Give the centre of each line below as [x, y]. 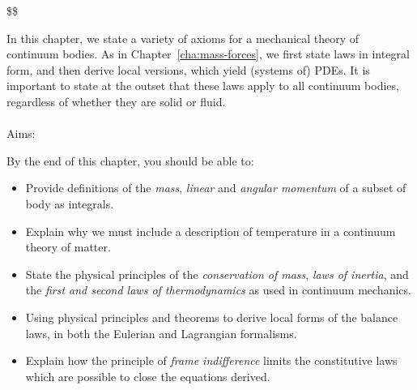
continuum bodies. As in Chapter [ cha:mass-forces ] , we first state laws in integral [208, 54]
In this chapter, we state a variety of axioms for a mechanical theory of [183, 38]
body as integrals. [70, 203]
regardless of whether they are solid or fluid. [116, 101]
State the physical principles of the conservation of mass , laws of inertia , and [217, 274]
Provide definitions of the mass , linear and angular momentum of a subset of [216, 188]
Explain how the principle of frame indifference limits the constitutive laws [211, 360]
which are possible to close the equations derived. [148, 376]
